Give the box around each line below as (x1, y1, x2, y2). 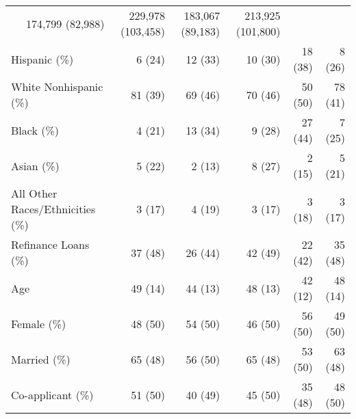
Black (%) (11, 122, 59, 138)
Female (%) (11, 315, 66, 332)
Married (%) (11, 351, 71, 367)
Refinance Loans (11, 236, 90, 252)
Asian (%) (11, 157, 60, 174)
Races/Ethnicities (11, 201, 96, 217)
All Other (11, 185, 58, 201)
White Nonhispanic (11, 79, 103, 94)
